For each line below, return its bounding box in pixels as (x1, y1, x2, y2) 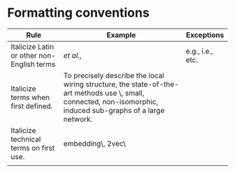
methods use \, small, (74, 88, 145, 98)
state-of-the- (131, 79, 180, 89)
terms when (10, 92, 50, 102)
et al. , (63, 50, 82, 60)
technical (10, 134, 41, 144)
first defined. (10, 101, 53, 111)
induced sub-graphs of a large (63, 105, 165, 115)
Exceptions (185, 30, 225, 40)
